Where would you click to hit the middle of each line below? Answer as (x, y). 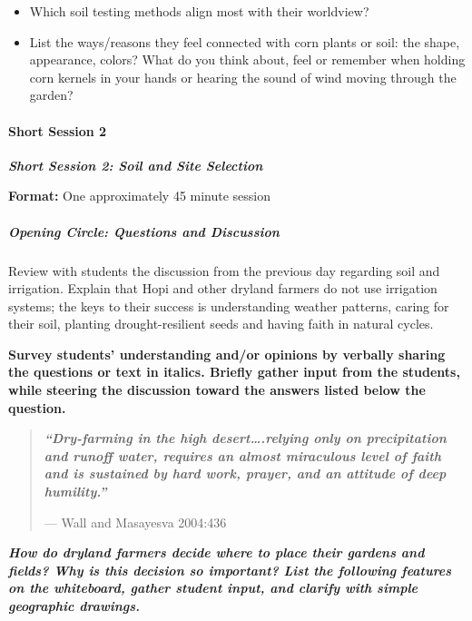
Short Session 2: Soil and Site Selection (136, 165)
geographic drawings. (74, 606)
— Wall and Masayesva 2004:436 (135, 522)
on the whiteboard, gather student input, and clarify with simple (213, 588)
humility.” (75, 492)
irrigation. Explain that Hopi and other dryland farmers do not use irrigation (223, 288)
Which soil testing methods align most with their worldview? (199, 11)
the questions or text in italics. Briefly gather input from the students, (234, 372)
